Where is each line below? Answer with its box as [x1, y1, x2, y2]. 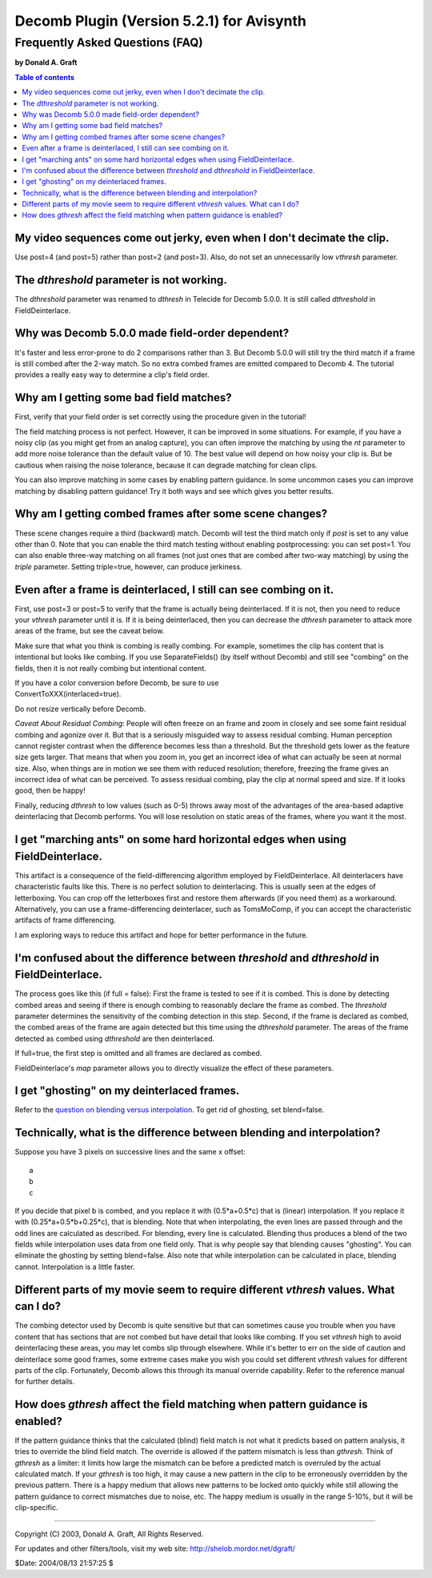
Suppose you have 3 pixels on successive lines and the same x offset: [14, 1147, 246, 1157]
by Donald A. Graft [14, 58, 78, 67]
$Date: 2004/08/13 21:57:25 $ [14, 1558, 114, 1568]
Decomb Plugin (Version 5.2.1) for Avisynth [14, 12, 307, 30]
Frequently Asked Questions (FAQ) [14, 35, 203, 50]
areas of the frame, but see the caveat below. [14, 626, 165, 636]
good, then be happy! [14, 785, 86, 796]
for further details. [14, 1377, 75, 1387]
